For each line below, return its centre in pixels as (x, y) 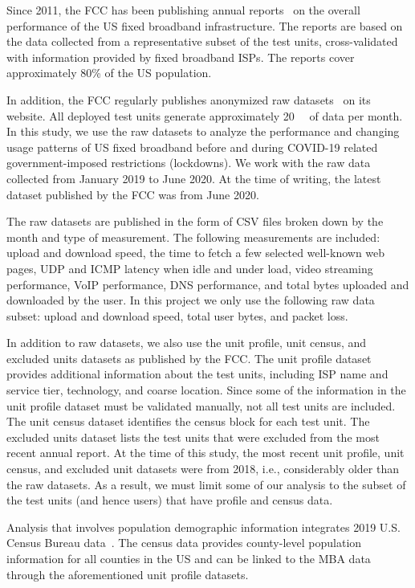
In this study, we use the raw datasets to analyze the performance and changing (203, 131)
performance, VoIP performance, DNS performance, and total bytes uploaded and (208, 284)
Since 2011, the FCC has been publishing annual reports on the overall (183, 10)
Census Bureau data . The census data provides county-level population (184, 543)
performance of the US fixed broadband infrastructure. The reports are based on (205, 25)
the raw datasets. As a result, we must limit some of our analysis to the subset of (206, 484)
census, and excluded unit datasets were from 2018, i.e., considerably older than (203, 469)
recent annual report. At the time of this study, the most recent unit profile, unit (205, 453)
